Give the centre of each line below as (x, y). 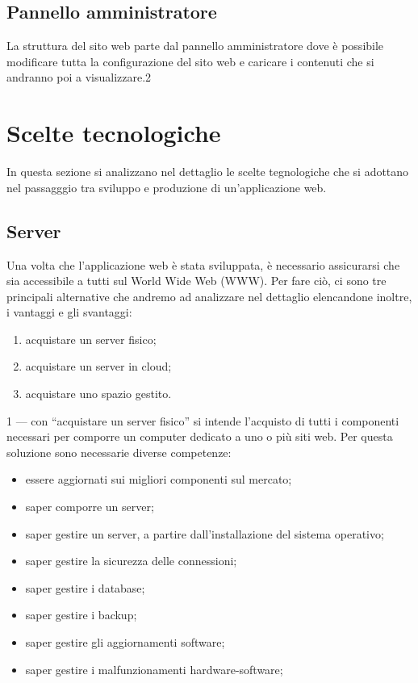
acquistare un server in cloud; (98, 366)
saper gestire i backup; (81, 615)
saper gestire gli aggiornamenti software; (125, 642)
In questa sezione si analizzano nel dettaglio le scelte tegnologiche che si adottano (208, 172)
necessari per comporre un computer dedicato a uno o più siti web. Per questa (200, 436)
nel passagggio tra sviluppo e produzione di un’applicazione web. (167, 187)
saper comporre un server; (90, 507)
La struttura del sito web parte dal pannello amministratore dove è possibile (195, 46)
